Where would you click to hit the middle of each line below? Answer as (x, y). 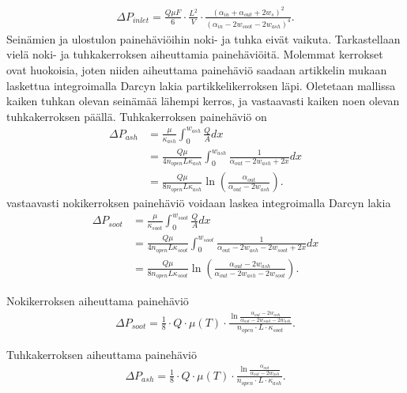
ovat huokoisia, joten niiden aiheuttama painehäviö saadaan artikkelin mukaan (197, 69)
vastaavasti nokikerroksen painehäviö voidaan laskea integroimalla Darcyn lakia (199, 203)
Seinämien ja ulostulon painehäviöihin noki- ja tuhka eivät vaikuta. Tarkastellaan (203, 38)
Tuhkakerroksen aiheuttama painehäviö (102, 354)
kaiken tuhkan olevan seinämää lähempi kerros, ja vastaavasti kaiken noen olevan (203, 101)
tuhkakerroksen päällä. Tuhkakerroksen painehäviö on (137, 116)
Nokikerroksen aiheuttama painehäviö (98, 300)
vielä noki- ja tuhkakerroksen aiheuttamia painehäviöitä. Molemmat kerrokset (195, 54)
